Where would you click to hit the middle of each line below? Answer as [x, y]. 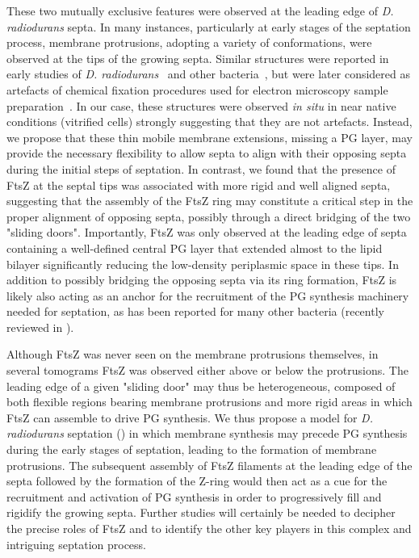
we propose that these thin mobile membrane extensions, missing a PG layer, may [209, 137]
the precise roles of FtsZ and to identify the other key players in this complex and [209, 528]
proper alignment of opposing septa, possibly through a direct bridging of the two [209, 216]
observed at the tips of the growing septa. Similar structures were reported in [198, 58]
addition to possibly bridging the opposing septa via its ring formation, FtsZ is [202, 280]
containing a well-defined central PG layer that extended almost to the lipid [195, 248]
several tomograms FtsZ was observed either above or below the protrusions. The [207, 370]
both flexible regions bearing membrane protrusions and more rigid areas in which [209, 402]
